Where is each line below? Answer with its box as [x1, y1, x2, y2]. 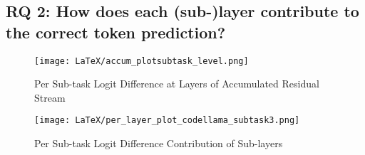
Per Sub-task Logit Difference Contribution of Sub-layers [34, 136, 283, 151]
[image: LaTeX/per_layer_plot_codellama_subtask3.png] [34, 115, 300, 126]
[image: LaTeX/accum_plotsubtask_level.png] [34, 55, 249, 66]
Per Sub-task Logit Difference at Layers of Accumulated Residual [34, 76, 319, 91]
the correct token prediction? [6, 21, 226, 43]
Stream [34, 90, 66, 105]
